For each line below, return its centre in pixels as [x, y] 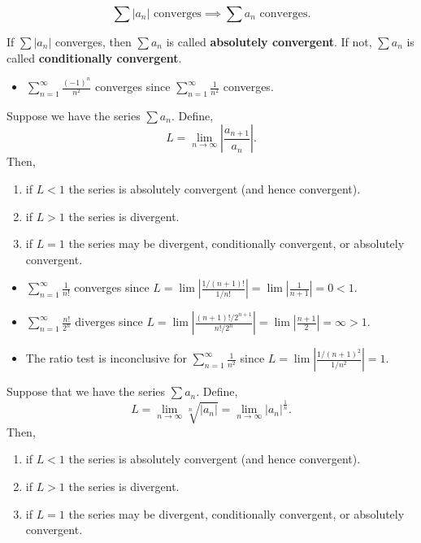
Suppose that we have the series [86, 391]
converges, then [93, 41]
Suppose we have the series [74, 115]
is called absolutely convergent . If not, [269, 41]
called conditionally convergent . [94, 57]
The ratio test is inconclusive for [106, 358]
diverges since [109, 321]
